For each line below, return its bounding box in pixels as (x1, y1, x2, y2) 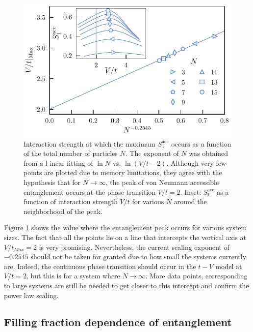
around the (174, 196, 207, 207)
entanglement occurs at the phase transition (24, 186, 156, 197)
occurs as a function (171, 138, 231, 149)
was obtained (189, 148, 228, 158)
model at (215, 261, 242, 271)
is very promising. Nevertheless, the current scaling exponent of (39, 241, 229, 252)
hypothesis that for (24, 177, 81, 187)
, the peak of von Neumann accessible (105, 177, 219, 187)
